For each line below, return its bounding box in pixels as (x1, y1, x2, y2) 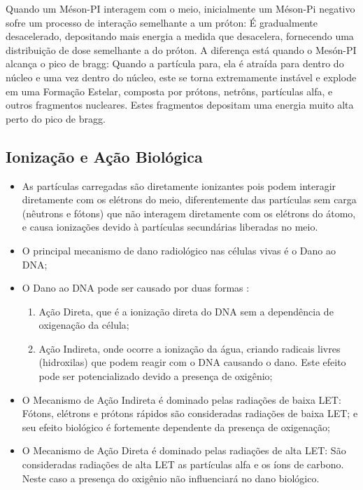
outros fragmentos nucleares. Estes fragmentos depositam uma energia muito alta (6, 97, 354, 112)
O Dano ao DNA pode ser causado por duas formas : (22, 280, 250, 295)
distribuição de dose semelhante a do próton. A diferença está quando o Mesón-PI (6, 42, 357, 57)
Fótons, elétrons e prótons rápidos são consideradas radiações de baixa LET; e (22, 406, 358, 421)
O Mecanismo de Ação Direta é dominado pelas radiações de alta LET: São (22, 443, 346, 458)
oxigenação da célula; (38, 318, 129, 332)
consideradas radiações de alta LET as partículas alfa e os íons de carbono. (22, 457, 344, 472)
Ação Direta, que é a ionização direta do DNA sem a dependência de (38, 304, 334, 318)
